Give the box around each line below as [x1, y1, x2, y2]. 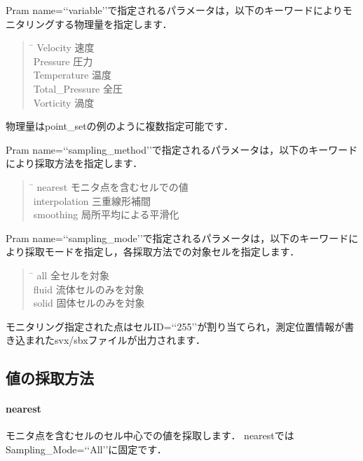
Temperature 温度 [33, 67, 112, 82]
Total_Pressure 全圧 [33, 81, 123, 95]
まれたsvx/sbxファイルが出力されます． [25, 333, 206, 347]
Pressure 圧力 [33, 53, 93, 68]
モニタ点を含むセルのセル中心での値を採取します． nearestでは [6, 428, 294, 443]
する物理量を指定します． [54, 16, 172, 31]
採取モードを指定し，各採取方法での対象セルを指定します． [25, 244, 300, 259]
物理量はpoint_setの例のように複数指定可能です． [6, 119, 234, 133]
